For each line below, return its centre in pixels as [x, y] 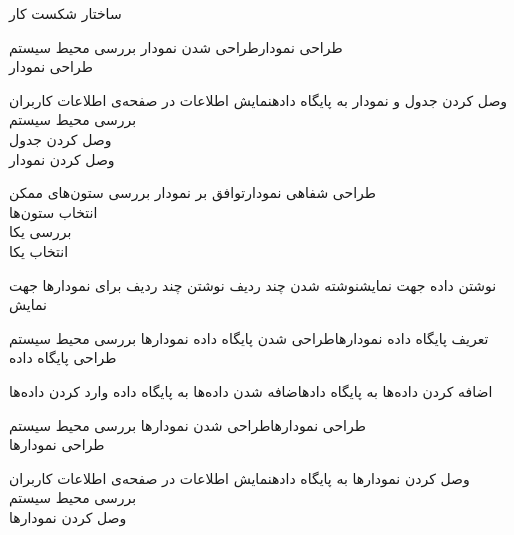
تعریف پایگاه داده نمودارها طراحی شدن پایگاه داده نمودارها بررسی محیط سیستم [249, 337]
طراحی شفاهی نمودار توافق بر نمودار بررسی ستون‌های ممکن [192, 192]
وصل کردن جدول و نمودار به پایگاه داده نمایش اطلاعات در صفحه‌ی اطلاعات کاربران [258, 99]
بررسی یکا [40, 231]
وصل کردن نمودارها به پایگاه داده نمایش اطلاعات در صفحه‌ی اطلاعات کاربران [239, 477]
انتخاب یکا [39, 250]
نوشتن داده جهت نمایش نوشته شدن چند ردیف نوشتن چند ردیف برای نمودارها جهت [253, 284]
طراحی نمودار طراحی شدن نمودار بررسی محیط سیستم [176, 46]
